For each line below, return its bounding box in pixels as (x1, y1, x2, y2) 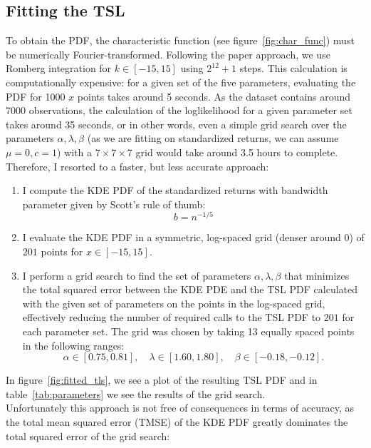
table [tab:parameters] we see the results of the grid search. (6, 386, 266, 401)
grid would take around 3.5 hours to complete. (135, 144, 338, 159)
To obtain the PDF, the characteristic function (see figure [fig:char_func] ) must (6, 33, 355, 48)
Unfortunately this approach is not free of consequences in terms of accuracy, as (6, 400, 355, 415)
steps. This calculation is (239, 61, 348, 76)
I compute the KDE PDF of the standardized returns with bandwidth (22, 183, 328, 198)
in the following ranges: (22, 337, 125, 352)
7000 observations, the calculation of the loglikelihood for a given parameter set (6, 103, 352, 118)
